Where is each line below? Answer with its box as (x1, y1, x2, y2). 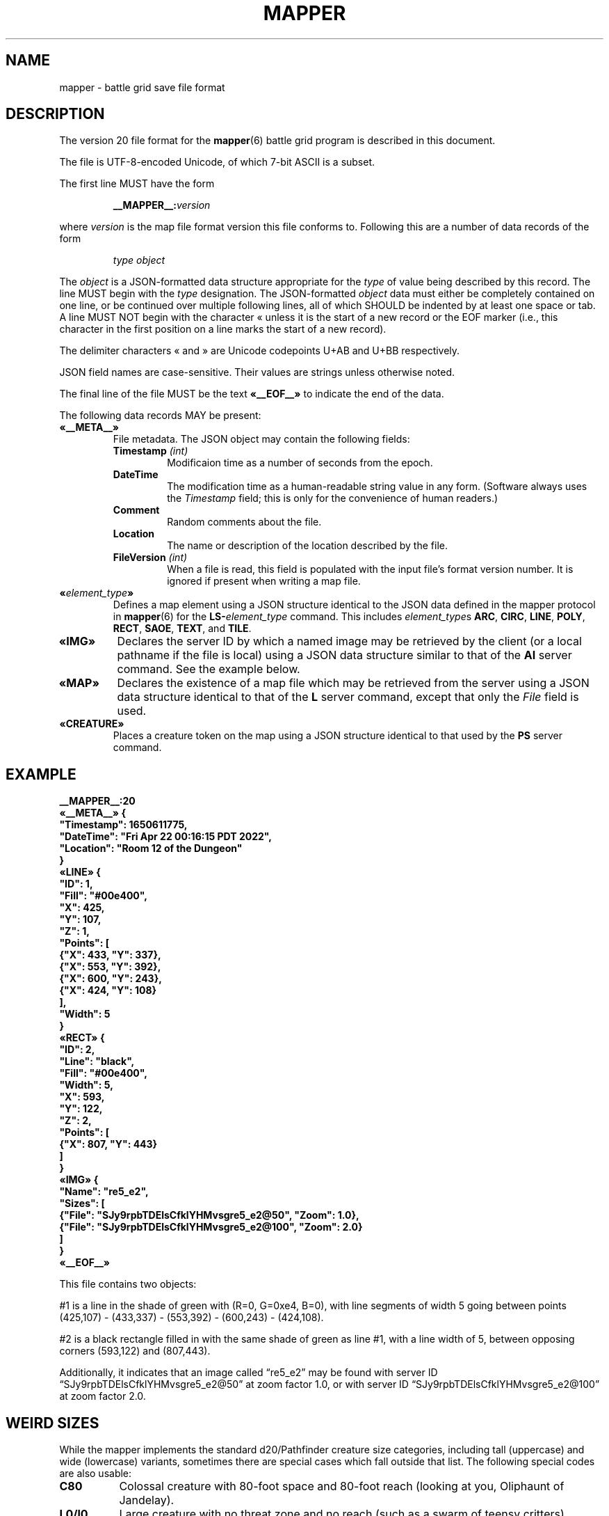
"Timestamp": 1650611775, (59, 819, 188, 831)
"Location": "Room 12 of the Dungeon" (59, 842, 243, 855)
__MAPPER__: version (113, 199, 211, 212)
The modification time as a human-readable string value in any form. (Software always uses (167, 480, 587, 493)
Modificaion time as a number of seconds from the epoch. (167, 457, 433, 469)
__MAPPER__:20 (59, 795, 136, 807)
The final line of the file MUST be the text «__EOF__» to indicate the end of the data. (59, 388, 444, 400)
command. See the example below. (117, 662, 300, 677)
